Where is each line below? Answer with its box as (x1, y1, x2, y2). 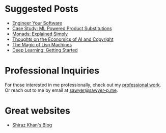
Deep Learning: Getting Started (12, 47, 78, 53)
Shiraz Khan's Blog (12, 122, 52, 128)
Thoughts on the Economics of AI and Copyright (12, 36, 114, 42)
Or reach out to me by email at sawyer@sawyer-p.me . (5, 87, 118, 93)
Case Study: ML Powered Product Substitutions (12, 25, 113, 31)
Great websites (5, 105, 71, 117)
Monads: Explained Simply (12, 31, 68, 37)
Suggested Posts (5, 3, 78, 15)
